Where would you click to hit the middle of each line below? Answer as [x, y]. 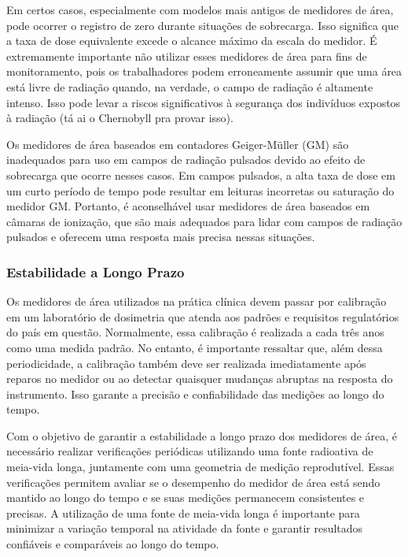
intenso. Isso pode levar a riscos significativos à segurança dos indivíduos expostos [204, 102]
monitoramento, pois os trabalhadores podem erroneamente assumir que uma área [204, 71]
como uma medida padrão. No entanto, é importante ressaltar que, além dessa [195, 347]
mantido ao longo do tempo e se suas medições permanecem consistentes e [186, 498]
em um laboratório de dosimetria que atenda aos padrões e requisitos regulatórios [203, 316]
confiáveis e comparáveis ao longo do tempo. [113, 544]
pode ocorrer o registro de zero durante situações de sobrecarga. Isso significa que [203, 25]
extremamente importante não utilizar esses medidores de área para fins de [187, 56]
